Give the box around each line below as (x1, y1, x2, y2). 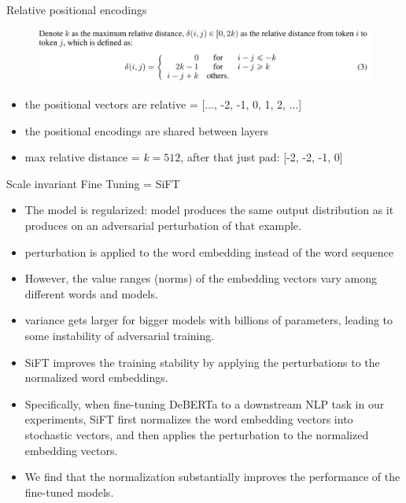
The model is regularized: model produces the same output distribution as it (24, 202, 394, 218)
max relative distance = (24, 149, 140, 165)
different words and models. (24, 285, 158, 301)
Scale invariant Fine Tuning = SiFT (6, 175, 180, 191)
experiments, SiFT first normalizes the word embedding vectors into (24, 411, 353, 427)
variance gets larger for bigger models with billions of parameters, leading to (24, 312, 393, 328)
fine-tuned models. (24, 483, 114, 500)
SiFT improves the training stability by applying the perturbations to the (24, 353, 380, 370)
